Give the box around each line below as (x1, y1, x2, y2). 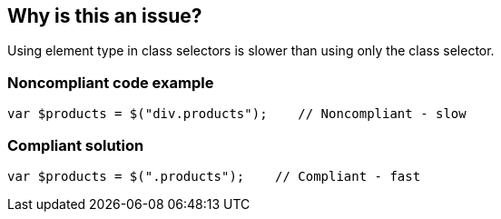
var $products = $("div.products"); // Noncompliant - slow (7, 106, 467, 122)
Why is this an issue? (7, 5, 202, 27)
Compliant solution (7, 135, 144, 154)
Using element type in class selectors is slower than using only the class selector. (7, 43, 495, 59)
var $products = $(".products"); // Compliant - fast (7, 168, 421, 184)
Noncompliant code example (7, 73, 214, 92)
